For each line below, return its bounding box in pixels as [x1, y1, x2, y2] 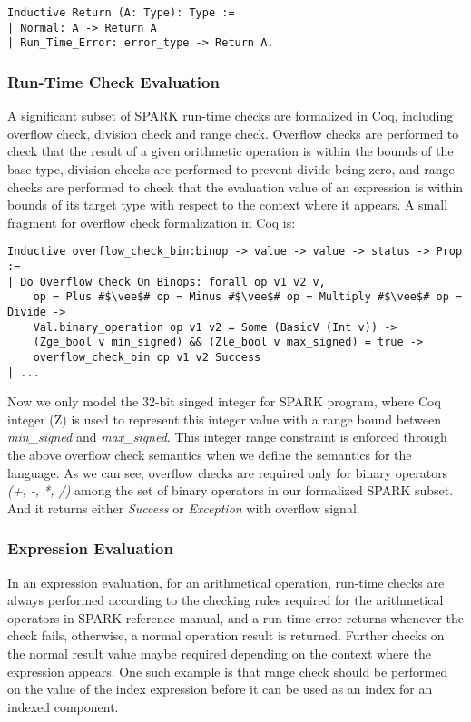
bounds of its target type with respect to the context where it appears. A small [7, 195, 448, 214]
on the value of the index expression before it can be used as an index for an [7, 679, 433, 698]
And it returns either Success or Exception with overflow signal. [7, 498, 360, 517]
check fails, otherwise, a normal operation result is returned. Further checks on [7, 626, 445, 645]
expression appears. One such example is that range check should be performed [7, 661, 448, 680]
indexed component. [7, 697, 119, 716]
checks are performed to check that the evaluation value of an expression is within [7, 177, 464, 196]
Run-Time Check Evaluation [7, 70, 220, 93]
